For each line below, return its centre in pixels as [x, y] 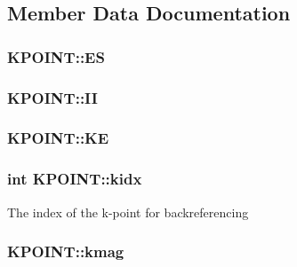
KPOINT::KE [58, 138]
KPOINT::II [52, 97]
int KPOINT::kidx [75, 179]
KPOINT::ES [56, 56]
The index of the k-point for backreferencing [128, 212]
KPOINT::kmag [66, 251]
